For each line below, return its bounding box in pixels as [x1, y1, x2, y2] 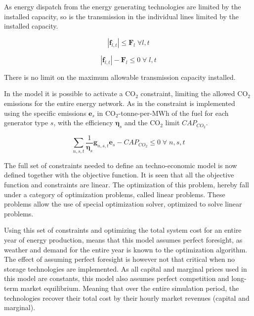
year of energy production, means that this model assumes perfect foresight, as [4, 234, 243, 245]
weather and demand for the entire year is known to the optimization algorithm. [4, 244, 248, 254]
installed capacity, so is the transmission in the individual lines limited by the [4, 11, 239, 21]
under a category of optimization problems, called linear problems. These [4, 189, 225, 199]
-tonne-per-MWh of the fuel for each [118, 107, 229, 118]
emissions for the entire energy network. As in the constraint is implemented [4, 98, 235, 108]
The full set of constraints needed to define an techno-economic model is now [4, 160, 237, 170]
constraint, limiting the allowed [140, 88, 235, 99]
